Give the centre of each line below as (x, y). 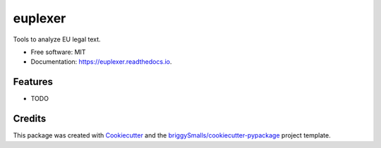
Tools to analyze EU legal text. (57, 39)
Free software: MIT (58, 52)
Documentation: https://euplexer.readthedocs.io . (101, 62)
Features (33, 82)
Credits (30, 119)
